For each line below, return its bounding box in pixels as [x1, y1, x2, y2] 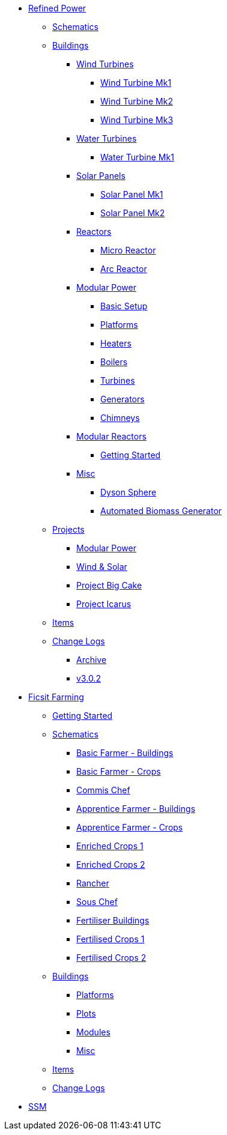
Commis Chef [76, 785, 130, 795]
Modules [76, 1027, 110, 1037]
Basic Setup [100, 301, 148, 311]
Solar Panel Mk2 [100, 208, 165, 218]
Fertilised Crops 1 [76, 934, 145, 944]
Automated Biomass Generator [100, 506, 222, 516]
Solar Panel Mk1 [100, 189, 163, 199]
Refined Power [28, 3, 86, 13]
